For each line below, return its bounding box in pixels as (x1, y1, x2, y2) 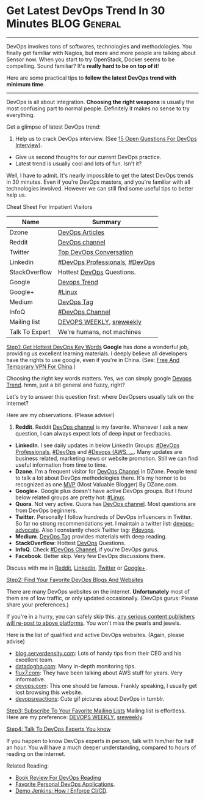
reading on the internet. (6, 750, 66, 757)
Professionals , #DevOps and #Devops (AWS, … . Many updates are (15, 448, 182, 455)
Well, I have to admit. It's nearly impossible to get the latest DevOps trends (6, 172, 194, 179)
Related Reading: (6, 762, 49, 769)
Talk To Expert (9, 327, 51, 336)
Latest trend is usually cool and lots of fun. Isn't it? (15, 160, 142, 167)
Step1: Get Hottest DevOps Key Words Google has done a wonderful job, (6, 343, 189, 350)
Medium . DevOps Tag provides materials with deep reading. (15, 532, 167, 540)
